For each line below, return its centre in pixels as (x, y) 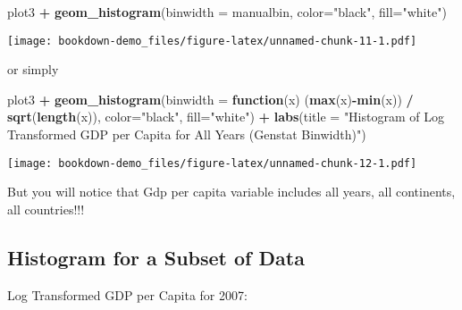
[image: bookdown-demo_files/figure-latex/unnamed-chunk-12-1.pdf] (212, 163)
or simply (33, 69)
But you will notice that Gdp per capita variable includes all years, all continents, (231, 192)
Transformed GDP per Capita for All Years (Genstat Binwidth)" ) (187, 134)
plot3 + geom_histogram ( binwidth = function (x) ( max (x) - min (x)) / (210, 99)
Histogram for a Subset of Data (156, 257)
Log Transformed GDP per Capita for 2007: (127, 294)
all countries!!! (46, 209)
